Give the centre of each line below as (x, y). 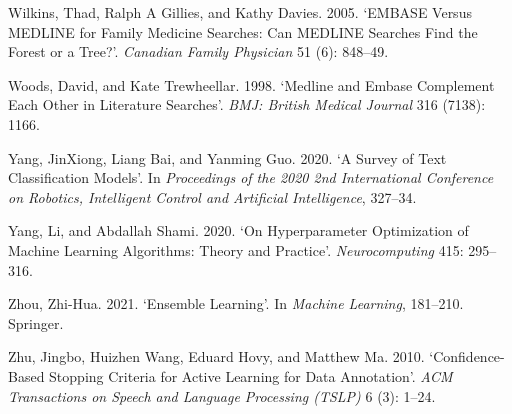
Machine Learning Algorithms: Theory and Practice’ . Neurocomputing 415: (236, 249)
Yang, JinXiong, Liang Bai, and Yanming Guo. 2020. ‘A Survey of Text (227, 157)
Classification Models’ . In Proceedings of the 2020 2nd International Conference (251, 177)
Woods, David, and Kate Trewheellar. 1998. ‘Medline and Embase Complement (251, 84)
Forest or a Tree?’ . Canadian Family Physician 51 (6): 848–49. (198, 51)
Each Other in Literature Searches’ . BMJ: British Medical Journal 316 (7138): (247, 104)
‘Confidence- (467, 356)
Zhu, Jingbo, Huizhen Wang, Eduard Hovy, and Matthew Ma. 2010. (216, 356)
